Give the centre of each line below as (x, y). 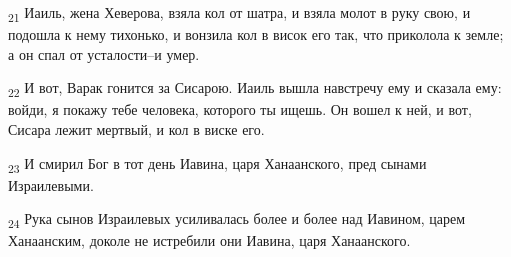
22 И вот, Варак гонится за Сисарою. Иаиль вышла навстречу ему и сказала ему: (255, 89)
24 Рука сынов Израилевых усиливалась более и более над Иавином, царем (237, 220)
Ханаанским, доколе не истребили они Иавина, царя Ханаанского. (209, 240)
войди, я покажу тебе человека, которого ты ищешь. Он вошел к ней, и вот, (240, 109)
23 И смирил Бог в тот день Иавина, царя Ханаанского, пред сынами (217, 164)
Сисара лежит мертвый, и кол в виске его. (136, 129)
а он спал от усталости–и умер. (104, 53)
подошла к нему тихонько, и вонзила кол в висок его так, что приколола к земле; (256, 34)
